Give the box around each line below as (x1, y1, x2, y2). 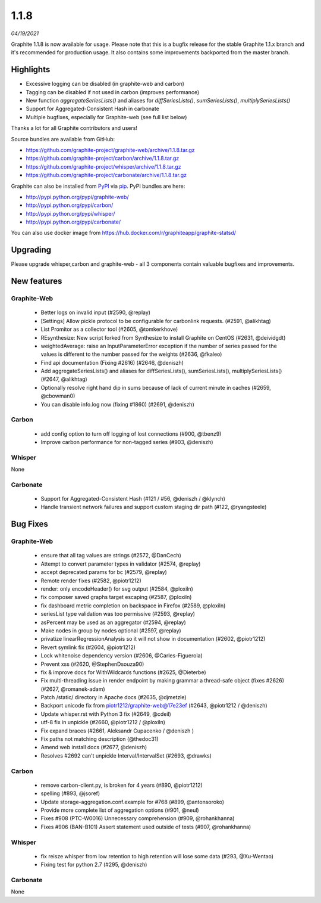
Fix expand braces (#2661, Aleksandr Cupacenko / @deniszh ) (40, 727, 194, 734)
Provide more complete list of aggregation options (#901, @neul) (40, 806, 199, 814)
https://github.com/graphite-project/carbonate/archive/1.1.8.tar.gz (26, 172, 187, 179)
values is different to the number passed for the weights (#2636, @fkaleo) (40, 350, 222, 358)
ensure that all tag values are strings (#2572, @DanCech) (40, 552, 181, 559)
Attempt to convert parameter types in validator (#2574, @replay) (40, 560, 201, 567)
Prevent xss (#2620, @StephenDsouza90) (40, 660, 144, 668)
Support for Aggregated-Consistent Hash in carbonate (26, 105, 160, 113)
